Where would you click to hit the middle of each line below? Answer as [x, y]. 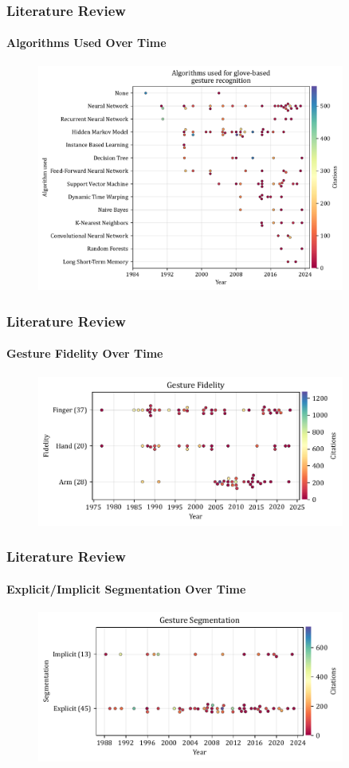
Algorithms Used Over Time [86, 43]
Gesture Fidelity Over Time [85, 353]
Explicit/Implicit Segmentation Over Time [126, 588]
